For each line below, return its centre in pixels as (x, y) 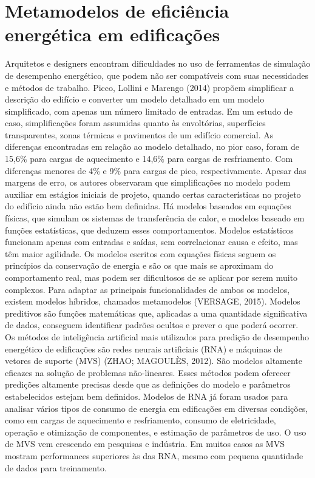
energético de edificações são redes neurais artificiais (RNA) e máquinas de (144, 348)
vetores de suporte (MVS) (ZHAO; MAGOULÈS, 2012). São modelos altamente (154, 361)
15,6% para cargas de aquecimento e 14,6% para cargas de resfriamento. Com (149, 159)
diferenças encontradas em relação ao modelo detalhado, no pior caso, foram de (152, 146)
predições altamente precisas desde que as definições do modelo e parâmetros (148, 384)
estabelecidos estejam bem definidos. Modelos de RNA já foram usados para (147, 396)
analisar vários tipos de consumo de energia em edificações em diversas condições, (157, 408)
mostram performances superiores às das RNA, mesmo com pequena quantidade (154, 455)
